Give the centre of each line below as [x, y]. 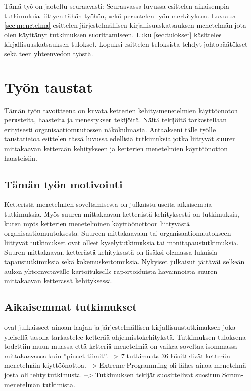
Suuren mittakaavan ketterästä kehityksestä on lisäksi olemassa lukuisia [111, 252]
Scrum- [233, 374]
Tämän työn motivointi [63, 184]
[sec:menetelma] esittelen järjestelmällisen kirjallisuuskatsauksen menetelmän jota [125, 25]
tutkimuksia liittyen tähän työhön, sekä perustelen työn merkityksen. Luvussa [120, 15]
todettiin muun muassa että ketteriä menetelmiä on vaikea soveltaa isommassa [121, 346]
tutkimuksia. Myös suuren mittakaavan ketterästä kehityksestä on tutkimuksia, [122, 214]
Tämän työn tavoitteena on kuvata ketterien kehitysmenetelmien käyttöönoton [121, 110]
